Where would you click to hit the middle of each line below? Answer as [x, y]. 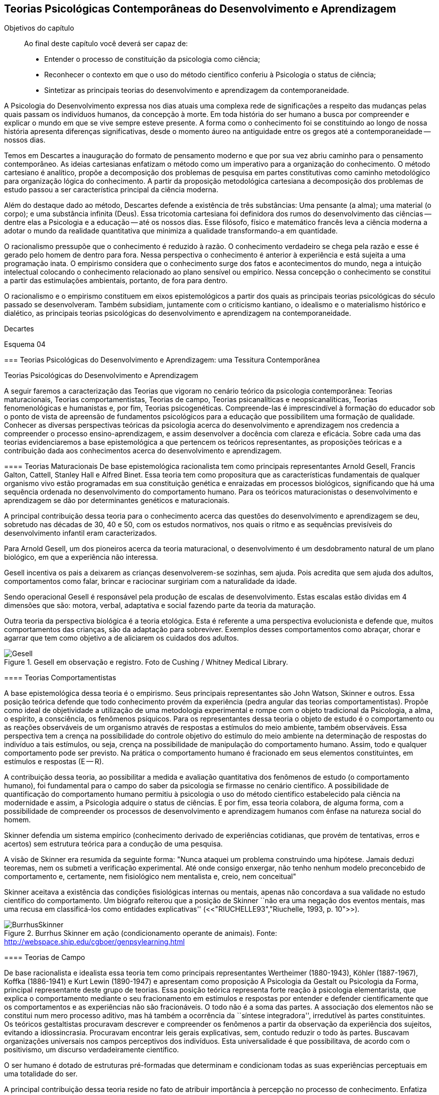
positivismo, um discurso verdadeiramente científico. [92, 1050]
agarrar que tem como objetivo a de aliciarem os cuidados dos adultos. [122, 638]
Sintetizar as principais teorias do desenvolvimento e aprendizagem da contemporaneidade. [197, 90]
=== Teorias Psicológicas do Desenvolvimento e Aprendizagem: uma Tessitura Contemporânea [162, 360]
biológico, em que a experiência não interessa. [81, 557]
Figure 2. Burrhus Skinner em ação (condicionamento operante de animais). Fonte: [141, 933]
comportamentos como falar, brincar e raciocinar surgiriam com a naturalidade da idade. [151, 581]
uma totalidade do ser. [41, 1074]
